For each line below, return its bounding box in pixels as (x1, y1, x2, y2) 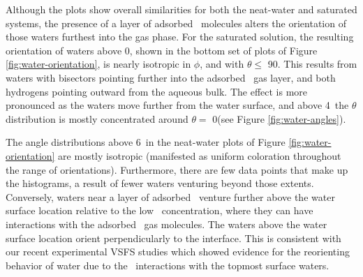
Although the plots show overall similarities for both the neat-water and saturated (6, 2, 357, 16)
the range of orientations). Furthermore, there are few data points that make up (6, 162, 348, 177)
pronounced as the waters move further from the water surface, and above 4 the (6, 98, 349, 112)
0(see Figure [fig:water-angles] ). (212, 111, 346, 126)
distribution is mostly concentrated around (6, 111, 188, 126)
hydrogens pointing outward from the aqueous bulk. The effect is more (6, 84, 308, 98)
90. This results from (267, 57, 357, 71)
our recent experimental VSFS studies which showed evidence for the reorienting (6, 244, 350, 259)
